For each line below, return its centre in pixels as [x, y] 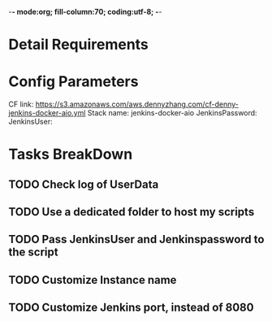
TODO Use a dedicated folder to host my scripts [132, 212]
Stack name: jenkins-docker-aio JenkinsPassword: [172, 113]
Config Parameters [73, 82]
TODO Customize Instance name [93, 280]
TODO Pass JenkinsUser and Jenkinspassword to [136, 239]
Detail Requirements [78, 45]
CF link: [21, 104]
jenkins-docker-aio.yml [47, 113]
